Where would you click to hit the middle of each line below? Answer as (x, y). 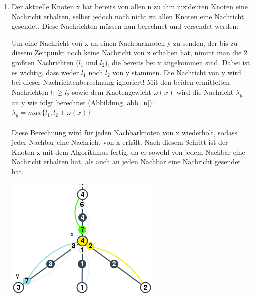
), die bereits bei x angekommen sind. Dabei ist (178, 62)
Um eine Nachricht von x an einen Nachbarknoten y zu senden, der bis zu (124, 42)
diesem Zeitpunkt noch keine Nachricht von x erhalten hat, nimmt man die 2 (129, 52)
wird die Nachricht (205, 91)
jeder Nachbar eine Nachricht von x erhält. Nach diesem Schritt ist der (120, 142)
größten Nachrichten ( (45, 62)
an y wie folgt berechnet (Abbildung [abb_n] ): (83, 102)
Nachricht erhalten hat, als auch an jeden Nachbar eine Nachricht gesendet (126, 162)
